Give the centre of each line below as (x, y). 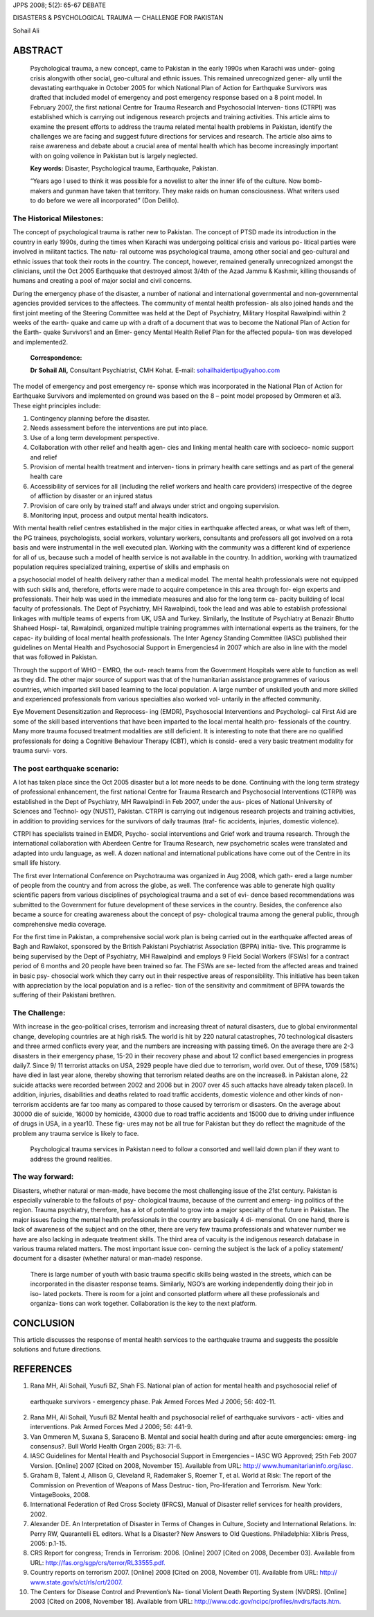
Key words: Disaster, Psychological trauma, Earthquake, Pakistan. (124, 168)
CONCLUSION (44, 1323)
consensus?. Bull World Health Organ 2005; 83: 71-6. (106, 1446)
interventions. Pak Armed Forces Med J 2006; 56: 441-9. (112, 1427)
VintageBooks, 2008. (60, 1495)
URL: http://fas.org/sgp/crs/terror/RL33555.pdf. (98, 1562)
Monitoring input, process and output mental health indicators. (119, 515)
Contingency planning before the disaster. (90, 419)
